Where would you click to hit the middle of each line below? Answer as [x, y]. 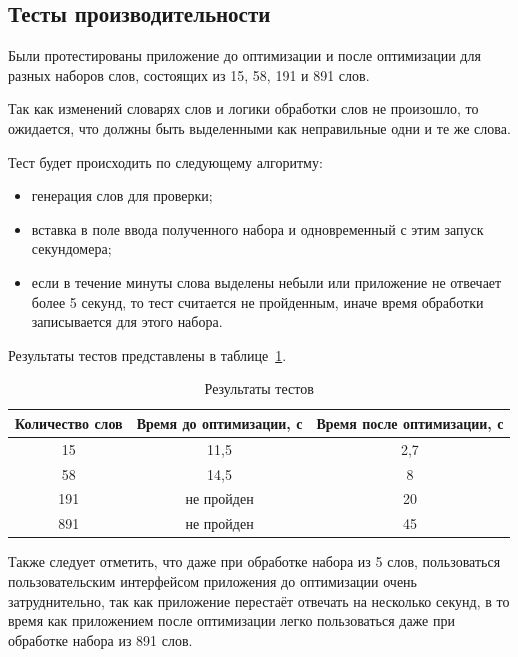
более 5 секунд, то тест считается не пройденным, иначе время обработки [257, 301]
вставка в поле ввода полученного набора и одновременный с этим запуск [257, 228]
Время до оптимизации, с [219, 422]
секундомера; [71, 248]
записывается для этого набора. [127, 321]
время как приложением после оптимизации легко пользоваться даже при [231, 620]
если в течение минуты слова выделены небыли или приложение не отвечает [266, 281]
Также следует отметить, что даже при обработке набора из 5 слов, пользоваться [254, 561]
